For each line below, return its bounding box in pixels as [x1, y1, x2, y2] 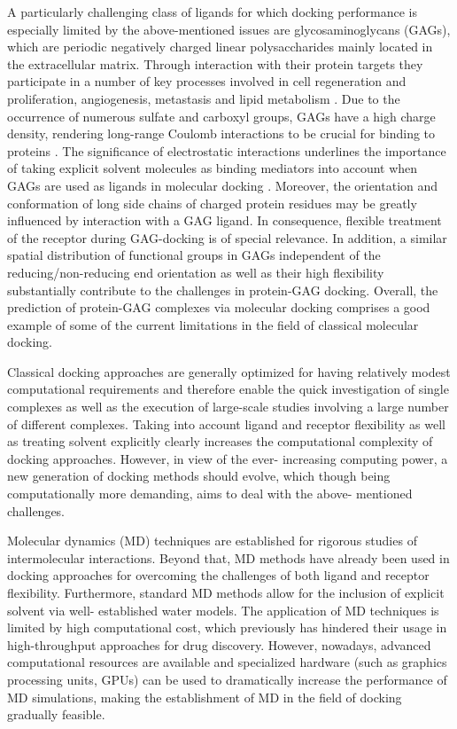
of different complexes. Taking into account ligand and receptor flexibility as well [7, 414, 445, 433]
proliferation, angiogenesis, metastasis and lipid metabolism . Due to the [7, 89, 400, 107]
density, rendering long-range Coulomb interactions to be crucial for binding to [7, 124, 436, 143]
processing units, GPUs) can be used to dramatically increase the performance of [7, 670, 447, 688]
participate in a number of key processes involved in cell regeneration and [7, 72, 407, 90]
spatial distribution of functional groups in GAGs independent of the [7, 246, 381, 264]
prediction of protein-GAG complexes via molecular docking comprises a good [7, 298, 430, 317]
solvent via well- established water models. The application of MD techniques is [7, 600, 439, 619]
